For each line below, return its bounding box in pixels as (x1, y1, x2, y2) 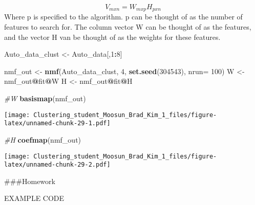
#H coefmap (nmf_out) (4, 134, 81, 145)
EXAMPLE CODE (4, 193, 65, 203)
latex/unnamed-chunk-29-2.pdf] (4, 161, 111, 169)
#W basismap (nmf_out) (4, 93, 86, 104)
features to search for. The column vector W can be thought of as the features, (4, 21, 251, 32)
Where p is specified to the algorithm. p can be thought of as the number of (4, 11, 243, 22)
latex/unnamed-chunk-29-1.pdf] (4, 120, 111, 127)
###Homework (4, 175, 55, 186)
